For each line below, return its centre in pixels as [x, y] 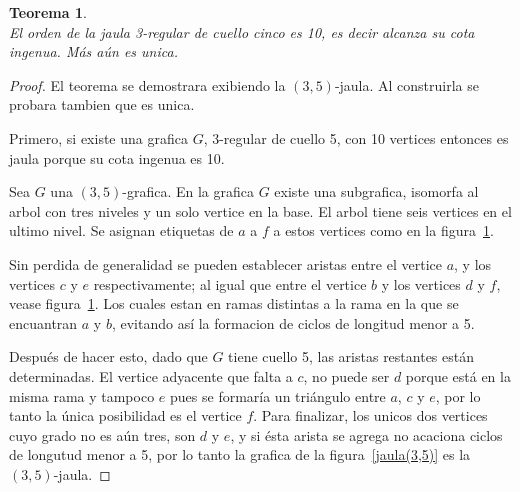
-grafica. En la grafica [188, 191]
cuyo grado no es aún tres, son [102, 434]
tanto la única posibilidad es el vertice [125, 415]
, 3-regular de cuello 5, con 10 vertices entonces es [356, 137]
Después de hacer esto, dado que [108, 356]
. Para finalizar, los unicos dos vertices [370, 415]
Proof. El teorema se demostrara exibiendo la [147, 84]
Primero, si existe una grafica [98, 137]
